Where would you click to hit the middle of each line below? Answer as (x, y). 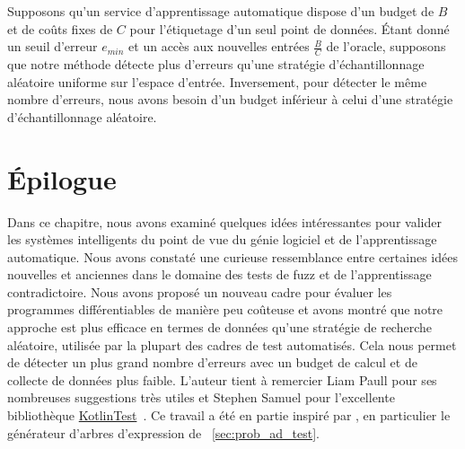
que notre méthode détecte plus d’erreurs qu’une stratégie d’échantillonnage (216, 64)
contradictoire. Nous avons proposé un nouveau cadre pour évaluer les (200, 291)
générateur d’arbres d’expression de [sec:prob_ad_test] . (163, 432)
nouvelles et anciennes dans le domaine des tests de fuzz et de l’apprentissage (219, 274)
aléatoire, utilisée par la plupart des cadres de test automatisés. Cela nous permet (232, 344)
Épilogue (62, 178)
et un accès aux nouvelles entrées (219, 46)
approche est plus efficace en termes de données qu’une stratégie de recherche (219, 327)
